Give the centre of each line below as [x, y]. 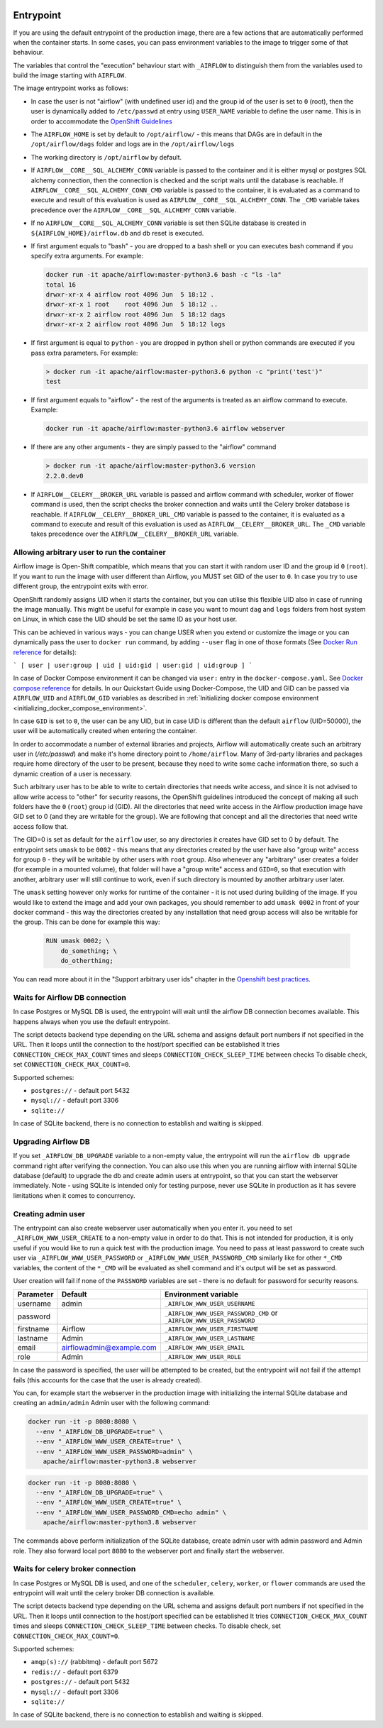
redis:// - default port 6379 [74, 1672]
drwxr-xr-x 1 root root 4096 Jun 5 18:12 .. [132, 304]
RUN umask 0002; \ [78, 941]
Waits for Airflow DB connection [70, 997]
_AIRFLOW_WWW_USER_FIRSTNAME [211, 1329]
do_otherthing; [87, 961]
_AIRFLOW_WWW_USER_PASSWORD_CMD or [221, 1313]
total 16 [61, 285]
